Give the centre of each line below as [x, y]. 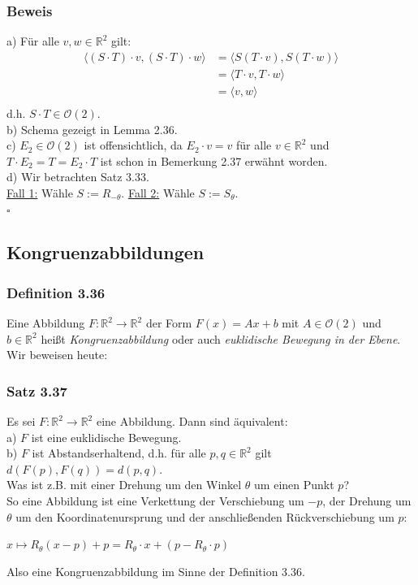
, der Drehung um [367, 501]
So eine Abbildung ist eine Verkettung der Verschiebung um [155, 501]
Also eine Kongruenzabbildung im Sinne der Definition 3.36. [156, 571]
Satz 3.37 [37, 390]
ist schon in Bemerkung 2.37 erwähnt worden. [214, 160]
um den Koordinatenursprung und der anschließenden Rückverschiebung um [205, 516]
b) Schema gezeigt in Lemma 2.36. [92, 129]
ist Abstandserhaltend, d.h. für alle [119, 453]
